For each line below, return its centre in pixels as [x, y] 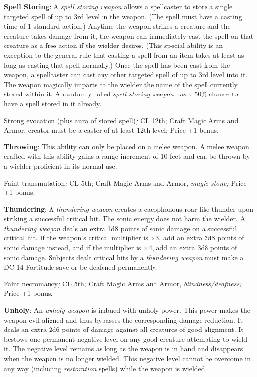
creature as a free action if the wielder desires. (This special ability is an [114, 45]
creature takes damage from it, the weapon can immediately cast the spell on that [129, 35]
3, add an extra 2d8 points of [200, 238]
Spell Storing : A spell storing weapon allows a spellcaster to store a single [118, 6]
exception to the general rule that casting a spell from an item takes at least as [124, 55]
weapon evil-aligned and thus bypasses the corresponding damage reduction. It [123, 319]
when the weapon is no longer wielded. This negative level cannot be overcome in [127, 358]
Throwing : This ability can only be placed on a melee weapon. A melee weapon [127, 146]
